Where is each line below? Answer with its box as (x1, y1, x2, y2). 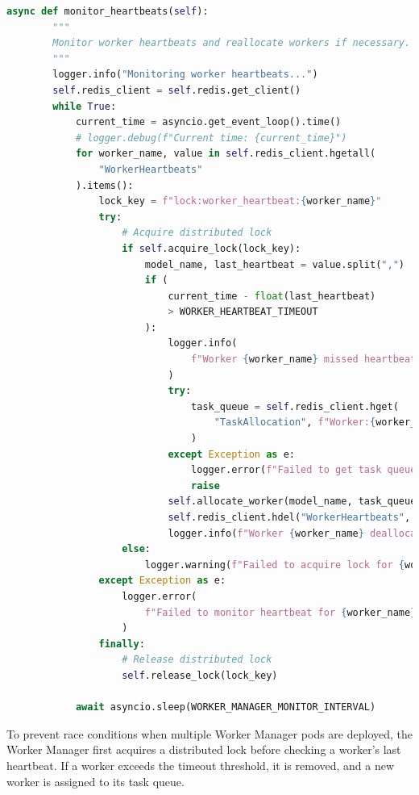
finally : (98, 638, 145, 650)
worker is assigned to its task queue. (6, 772, 185, 789)
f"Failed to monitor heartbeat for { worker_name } (144, 606, 417, 618)
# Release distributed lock (122, 654, 272, 666)
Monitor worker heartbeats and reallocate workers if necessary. (52, 37, 411, 49)
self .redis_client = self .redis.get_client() (52, 84, 301, 96)
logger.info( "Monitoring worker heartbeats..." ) (52, 69, 318, 81)
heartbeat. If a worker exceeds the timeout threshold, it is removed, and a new (6, 756, 395, 773)
